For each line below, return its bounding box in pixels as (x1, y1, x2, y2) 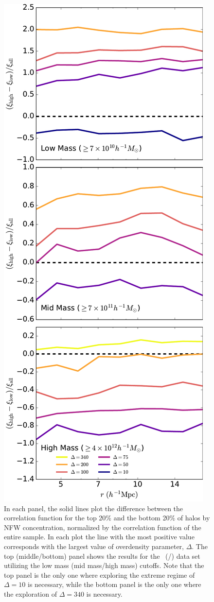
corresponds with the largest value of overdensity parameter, (4, 541, 184, 551)
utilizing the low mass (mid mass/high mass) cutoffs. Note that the (4, 560, 204, 570)
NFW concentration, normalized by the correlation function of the (4, 522, 201, 532)
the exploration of (4, 588, 57, 599)
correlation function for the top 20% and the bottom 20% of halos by (4, 513, 210, 523)
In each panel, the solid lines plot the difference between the (4, 503, 183, 513)
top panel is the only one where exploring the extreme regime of (4, 569, 195, 580)
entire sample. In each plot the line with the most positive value (4, 532, 195, 542)
